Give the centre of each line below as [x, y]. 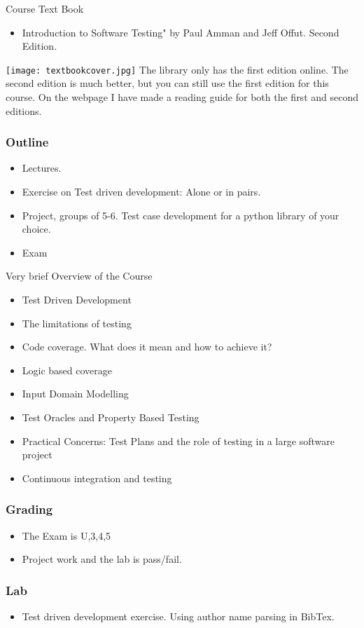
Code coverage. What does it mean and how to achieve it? [147, 347]
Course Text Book [45, 8]
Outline [27, 142]
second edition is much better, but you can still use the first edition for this [167, 83]
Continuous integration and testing [97, 478]
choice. [36, 229]
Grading [29, 509]
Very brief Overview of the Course [79, 276]
